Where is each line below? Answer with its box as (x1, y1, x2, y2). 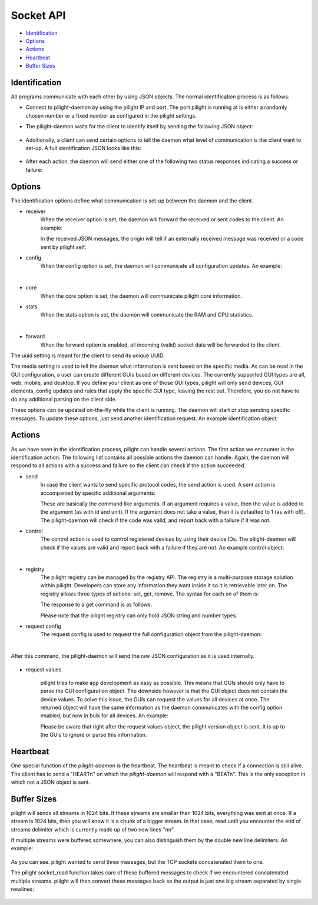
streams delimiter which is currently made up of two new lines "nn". (11, 826, 175, 833)
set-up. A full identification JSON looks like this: (25, 144, 141, 151)
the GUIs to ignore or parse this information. (40, 731, 147, 738)
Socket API (11, 9, 66, 22)
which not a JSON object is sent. (11, 778, 91, 786)
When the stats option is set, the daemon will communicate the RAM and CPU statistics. (40, 311, 253, 318)
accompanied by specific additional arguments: (40, 489, 156, 497)
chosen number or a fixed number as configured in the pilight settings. (25, 112, 197, 119)
